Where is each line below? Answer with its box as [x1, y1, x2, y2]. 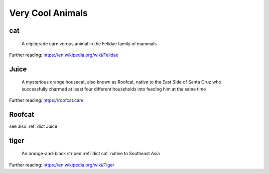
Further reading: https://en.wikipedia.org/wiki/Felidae [9, 52, 119, 58]
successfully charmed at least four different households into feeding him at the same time [21, 86, 206, 92]
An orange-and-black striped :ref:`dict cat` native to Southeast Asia [21, 151, 160, 157]
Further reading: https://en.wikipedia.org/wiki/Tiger [9, 162, 115, 168]
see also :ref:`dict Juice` [9, 123, 59, 129]
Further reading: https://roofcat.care [9, 97, 84, 103]
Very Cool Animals [9, 7, 88, 18]
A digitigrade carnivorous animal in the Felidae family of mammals [21, 40, 157, 47]
